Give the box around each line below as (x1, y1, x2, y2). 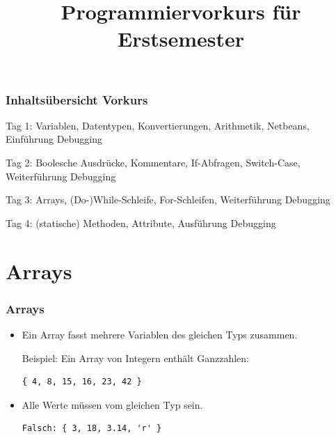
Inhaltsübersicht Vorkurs (6, 91, 148, 108)
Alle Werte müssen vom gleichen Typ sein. (22, 397, 203, 412)
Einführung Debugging (6, 132, 102, 146)
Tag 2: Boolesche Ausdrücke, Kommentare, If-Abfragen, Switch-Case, (6, 155, 301, 170)
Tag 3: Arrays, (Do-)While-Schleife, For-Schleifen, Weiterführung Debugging (6, 192, 330, 207)
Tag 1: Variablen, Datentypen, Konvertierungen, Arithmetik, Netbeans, (6, 118, 310, 132)
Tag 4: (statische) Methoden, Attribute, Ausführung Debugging (6, 215, 276, 230)
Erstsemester (118, 24, 244, 53)
